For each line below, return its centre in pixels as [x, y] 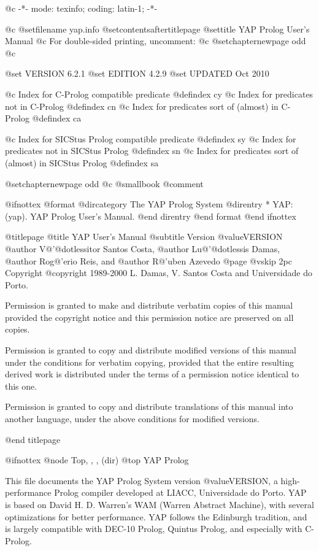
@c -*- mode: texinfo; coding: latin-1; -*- [81, 8]
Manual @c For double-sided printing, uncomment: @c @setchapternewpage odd [156, 41]
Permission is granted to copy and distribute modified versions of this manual [151, 350]
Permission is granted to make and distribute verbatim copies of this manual [149, 305]
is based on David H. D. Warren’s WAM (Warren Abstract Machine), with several [159, 504]
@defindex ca [57, 118]
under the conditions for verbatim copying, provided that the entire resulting [150, 362]
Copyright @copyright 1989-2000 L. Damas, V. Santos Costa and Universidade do [159, 273]
